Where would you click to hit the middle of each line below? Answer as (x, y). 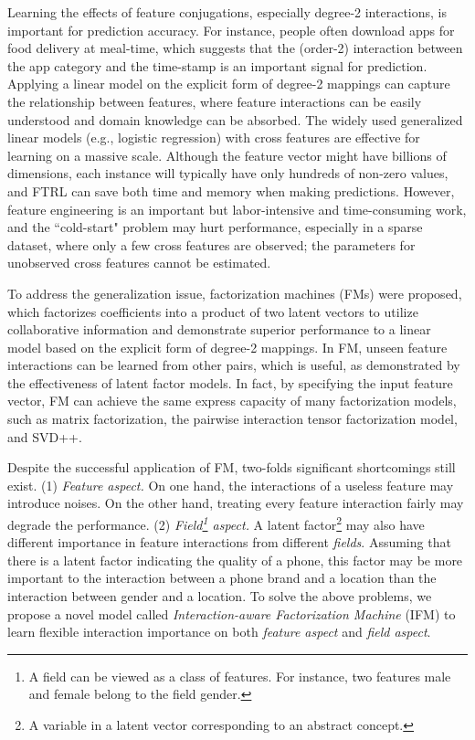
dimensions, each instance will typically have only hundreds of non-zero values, (228, 173)
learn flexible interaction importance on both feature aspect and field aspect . (219, 632)
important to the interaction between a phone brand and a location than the (222, 578)
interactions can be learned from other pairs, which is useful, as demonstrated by (234, 365)
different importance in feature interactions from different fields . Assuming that (229, 542)
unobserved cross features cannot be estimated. (139, 263)
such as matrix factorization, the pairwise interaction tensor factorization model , (232, 419)
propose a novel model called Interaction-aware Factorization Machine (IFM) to (232, 613)
